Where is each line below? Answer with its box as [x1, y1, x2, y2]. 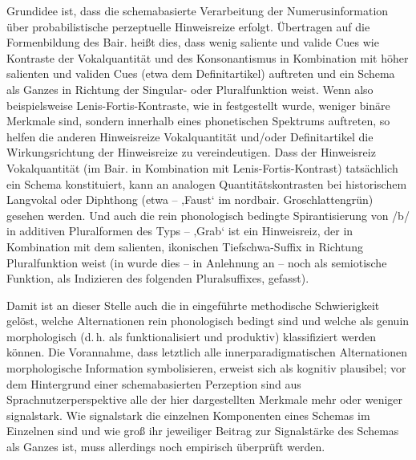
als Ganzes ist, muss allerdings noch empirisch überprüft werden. [6, 438, 325, 455]
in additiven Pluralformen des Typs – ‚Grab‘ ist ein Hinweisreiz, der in [6, 222, 353, 239]
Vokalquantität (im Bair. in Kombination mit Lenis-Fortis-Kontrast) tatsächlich [6, 159, 398, 176]
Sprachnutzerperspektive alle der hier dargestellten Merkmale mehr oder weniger [6, 391, 403, 408]
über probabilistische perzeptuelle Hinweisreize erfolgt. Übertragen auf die [6, 18, 370, 35]
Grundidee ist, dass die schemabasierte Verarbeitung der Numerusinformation [6, 2, 389, 18]
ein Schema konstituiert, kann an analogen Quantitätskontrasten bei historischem [6, 175, 407, 192]
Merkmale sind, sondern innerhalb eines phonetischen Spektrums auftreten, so [6, 112, 390, 129]
